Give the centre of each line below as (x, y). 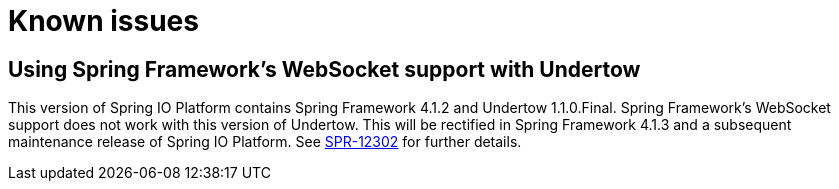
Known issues (103, 21)
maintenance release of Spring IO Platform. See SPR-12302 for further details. (265, 142)
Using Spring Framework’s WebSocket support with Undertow (324, 69)
